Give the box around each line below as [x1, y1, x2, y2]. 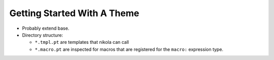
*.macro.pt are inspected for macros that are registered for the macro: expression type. [35, 46, 223, 52]
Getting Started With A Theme [9, 8, 140, 19]
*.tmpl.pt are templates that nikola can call [35, 39, 129, 45]
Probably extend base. [22, 25, 70, 31]
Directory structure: [22, 32, 63, 38]
